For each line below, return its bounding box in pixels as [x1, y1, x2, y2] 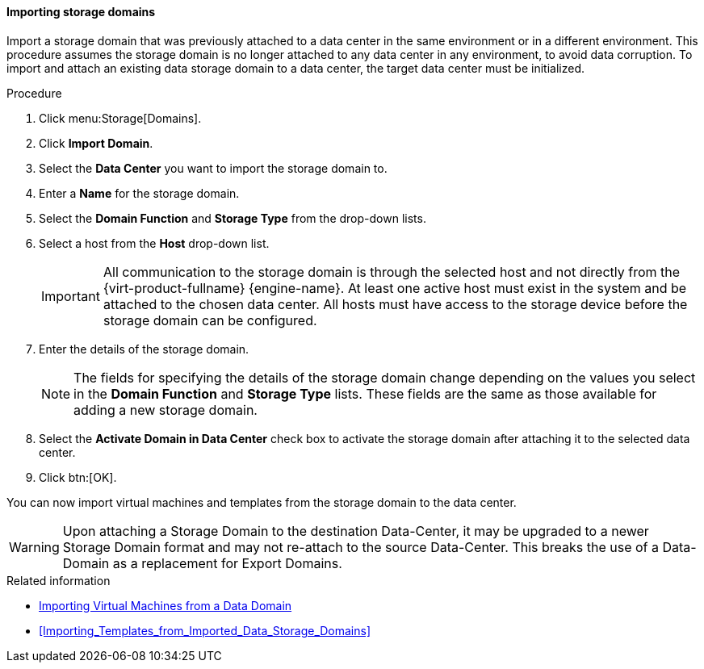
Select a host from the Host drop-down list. [39, 236, 270, 250]
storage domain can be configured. [103, 312, 317, 328]
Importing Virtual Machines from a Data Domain [39, 598, 292, 613]
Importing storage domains [6, 5, 156, 19]
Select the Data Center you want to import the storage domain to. [39, 161, 388, 175]
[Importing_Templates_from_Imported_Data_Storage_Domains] [39, 623, 371, 638]
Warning [9, 538, 60, 555]
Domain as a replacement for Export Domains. [62, 554, 342, 571]
